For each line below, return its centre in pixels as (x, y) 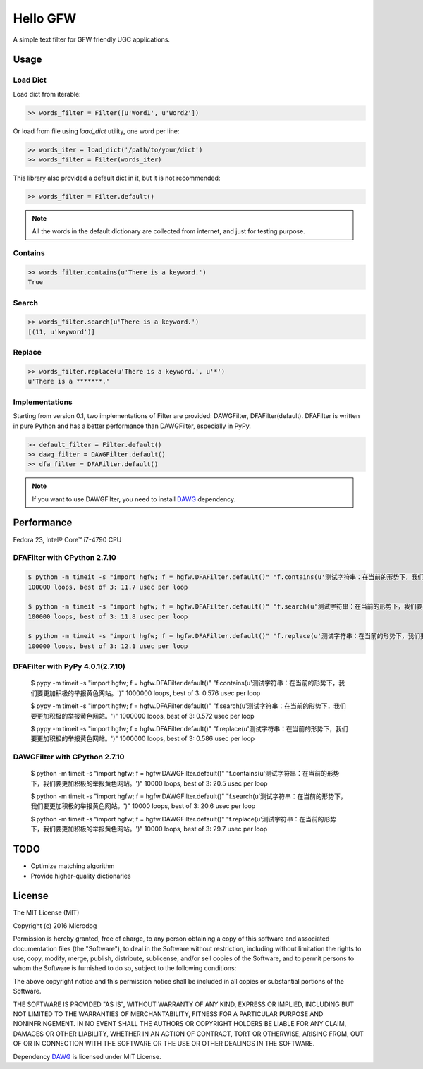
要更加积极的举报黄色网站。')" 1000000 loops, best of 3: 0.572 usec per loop (142, 716)
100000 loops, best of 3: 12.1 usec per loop (108, 646)
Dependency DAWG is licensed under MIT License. (87, 1056)
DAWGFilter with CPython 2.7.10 (69, 757)
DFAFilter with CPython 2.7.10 (65, 558)
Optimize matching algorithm (73, 866)
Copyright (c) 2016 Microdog (55, 926)
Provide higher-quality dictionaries (81, 876)
